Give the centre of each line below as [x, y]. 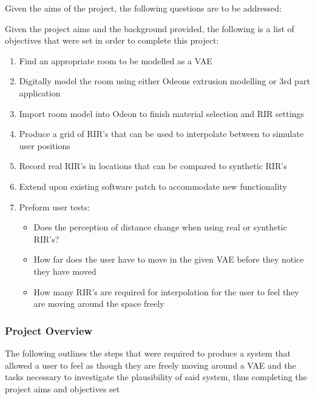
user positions [45, 145]
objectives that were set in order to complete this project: [112, 40]
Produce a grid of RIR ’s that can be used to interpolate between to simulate [161, 134]
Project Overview [49, 330]
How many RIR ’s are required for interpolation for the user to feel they [166, 291]
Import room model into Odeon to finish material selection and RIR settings [161, 113]
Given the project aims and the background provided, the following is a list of [150, 28]
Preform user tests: [54, 206]
